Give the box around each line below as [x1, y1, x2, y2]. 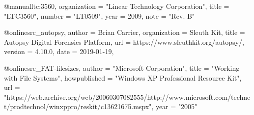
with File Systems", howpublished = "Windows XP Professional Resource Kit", [4, 72, 242, 83]
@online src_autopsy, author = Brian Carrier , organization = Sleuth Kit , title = [4, 27, 245, 37]
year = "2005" [155, 101, 198, 112]
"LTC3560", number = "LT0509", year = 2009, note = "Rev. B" [4, 10, 195, 21]
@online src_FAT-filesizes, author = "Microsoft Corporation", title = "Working [4, 62, 240, 73]
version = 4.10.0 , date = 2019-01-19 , [4, 46, 114, 57]
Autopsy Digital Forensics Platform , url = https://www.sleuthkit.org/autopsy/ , [4, 36, 244, 47]
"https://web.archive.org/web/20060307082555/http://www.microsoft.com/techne [4, 91, 251, 102]
